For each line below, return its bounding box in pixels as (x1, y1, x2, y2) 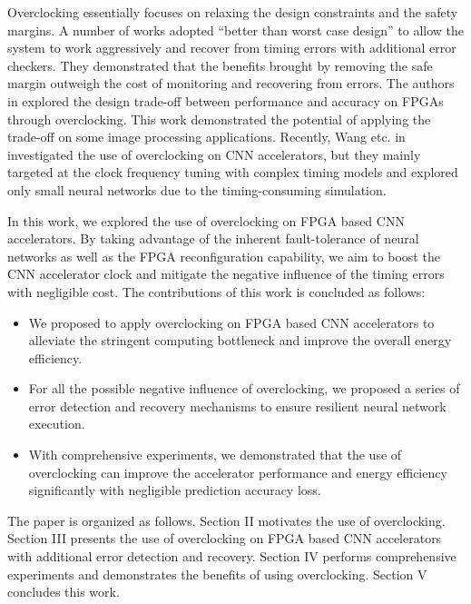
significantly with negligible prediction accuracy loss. (28, 480, 321, 500)
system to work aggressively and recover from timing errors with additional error (7, 38, 456, 57)
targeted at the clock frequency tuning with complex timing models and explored (7, 163, 458, 182)
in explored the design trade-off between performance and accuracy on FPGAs (7, 91, 444, 110)
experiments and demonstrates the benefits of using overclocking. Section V (7, 564, 427, 583)
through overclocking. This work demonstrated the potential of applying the (7, 109, 431, 128)
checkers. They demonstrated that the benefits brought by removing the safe (7, 55, 433, 74)
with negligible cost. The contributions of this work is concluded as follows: (7, 282, 426, 301)
